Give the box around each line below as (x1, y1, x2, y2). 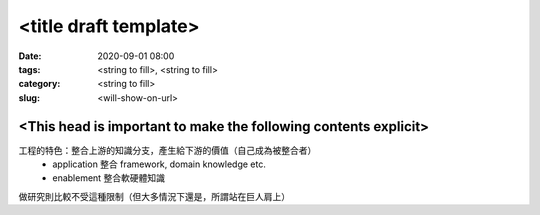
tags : (18, 63, 41, 75)
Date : (18, 50, 42, 62)
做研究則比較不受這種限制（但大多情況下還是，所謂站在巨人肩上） (18, 190, 290, 202)
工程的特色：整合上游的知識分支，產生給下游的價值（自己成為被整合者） (18, 144, 317, 156)
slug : (18, 91, 40, 104)
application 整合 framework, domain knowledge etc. (52, 158, 267, 170)
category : (18, 78, 61, 90)
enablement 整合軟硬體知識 (52, 172, 165, 184)
